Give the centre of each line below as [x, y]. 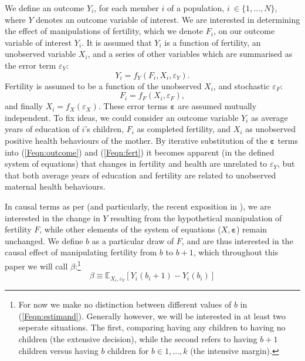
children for [128, 350]
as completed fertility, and [184, 129]
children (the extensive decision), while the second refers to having [138, 339]
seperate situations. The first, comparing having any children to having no [152, 327]
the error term [30, 65]
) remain [252, 229]
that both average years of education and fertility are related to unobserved [140, 175]
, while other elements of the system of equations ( [130, 229]
